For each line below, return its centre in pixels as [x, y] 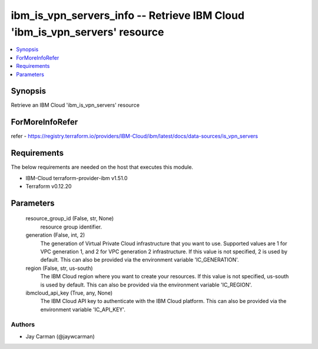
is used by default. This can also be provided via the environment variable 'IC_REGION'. [146, 285]
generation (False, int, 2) [55, 235]
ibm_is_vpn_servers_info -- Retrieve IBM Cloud [127, 15]
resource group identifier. [71, 227]
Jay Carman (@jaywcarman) [60, 336]
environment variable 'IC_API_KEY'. [83, 309]
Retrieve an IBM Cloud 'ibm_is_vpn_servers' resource [75, 105]
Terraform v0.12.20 [49, 187]
